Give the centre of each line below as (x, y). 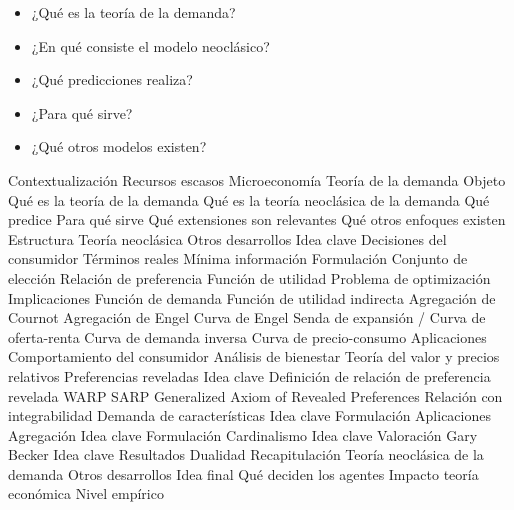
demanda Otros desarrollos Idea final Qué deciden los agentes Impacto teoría (243, 473)
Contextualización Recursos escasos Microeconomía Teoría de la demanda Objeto (257, 179)
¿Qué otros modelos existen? (119, 146)
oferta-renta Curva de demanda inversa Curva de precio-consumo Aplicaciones (247, 336)
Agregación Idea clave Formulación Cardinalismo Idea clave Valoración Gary (243, 434)
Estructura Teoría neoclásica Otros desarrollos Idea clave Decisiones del (227, 238)
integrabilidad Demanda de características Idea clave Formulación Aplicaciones (249, 415)
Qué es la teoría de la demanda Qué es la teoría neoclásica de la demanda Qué (249, 199)
